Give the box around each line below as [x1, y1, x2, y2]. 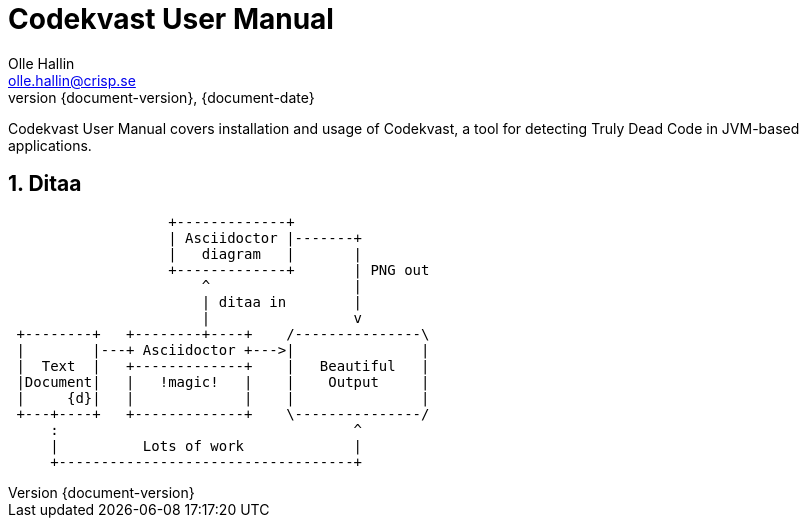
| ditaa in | [201, 293, 363, 310]
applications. [8, 136, 92, 154]
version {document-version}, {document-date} [8, 88, 315, 106]
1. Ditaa [8, 171, 82, 197]
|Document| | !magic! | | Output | [16, 373, 430, 390]
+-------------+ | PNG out [168, 261, 430, 278]
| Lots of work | [50, 437, 363, 454]
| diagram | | [168, 245, 363, 262]
